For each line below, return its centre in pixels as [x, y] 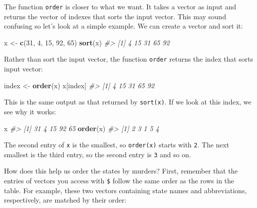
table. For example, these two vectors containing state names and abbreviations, [126, 190]
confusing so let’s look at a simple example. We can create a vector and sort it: [124, 26]
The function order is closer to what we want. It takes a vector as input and [120, 6]
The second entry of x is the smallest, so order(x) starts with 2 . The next [117, 145]
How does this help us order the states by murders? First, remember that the [121, 171]
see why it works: [30, 111]
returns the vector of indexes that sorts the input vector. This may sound [115, 16]
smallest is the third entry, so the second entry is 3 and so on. [98, 154]
